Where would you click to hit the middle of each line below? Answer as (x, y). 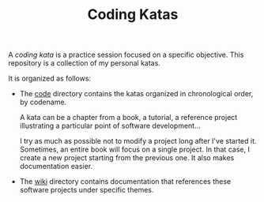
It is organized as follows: (50, 79)
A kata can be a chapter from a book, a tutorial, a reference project (128, 118)
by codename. (43, 102)
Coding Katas (133, 15)
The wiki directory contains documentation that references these (125, 181)
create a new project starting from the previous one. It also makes (127, 158)
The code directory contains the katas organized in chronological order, (136, 94)
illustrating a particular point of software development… (110, 126)
